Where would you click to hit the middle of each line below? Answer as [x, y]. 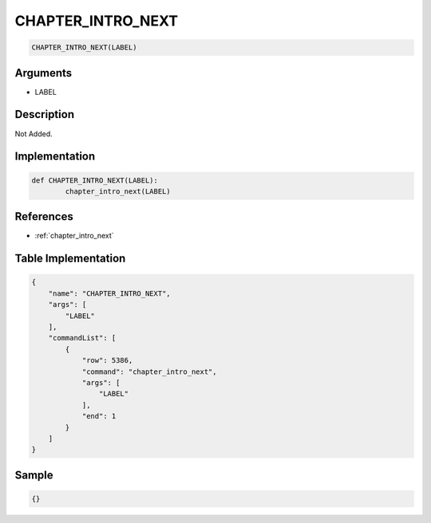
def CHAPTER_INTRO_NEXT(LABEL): [95, 180]
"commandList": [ [82, 338]
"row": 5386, [107, 360]
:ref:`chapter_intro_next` [75, 236]
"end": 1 [99, 416]
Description [45, 114]
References [44, 216]
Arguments [43, 73]
